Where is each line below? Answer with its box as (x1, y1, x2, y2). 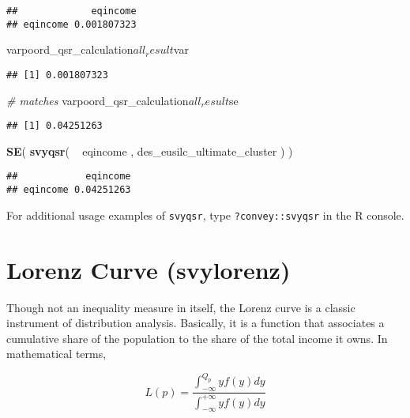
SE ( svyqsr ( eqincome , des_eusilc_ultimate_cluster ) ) (6, 142, 293, 159)
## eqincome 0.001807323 (6, 18, 137, 30)
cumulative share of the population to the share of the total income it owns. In (6, 330, 388, 346)
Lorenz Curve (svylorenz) (6, 253, 291, 285)
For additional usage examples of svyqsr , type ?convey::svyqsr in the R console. (6, 206, 404, 223)
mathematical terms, (6, 345, 107, 362)
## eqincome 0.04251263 (6, 184, 131, 196)
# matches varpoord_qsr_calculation (6, 92, 189, 108)
